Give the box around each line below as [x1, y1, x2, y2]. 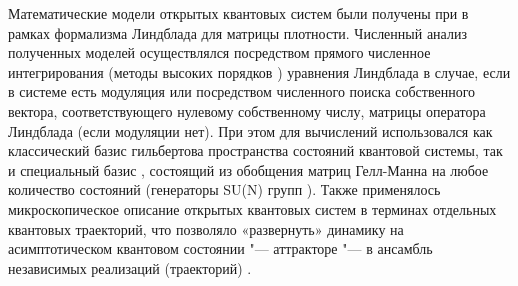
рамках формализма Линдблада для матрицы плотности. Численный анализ [8, 22, 467, 43]
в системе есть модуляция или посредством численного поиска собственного [8, 81, 476, 102]
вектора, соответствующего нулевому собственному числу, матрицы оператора [8, 100, 486, 121]
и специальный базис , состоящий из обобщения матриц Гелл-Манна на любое [8, 159, 489, 180]
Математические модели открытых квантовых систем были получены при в [8, 3, 469, 23]
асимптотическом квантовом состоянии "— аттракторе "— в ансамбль [8, 238, 433, 259]
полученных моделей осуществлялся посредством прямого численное [8, 42, 431, 63]
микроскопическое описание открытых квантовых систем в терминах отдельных [8, 198, 497, 219]
